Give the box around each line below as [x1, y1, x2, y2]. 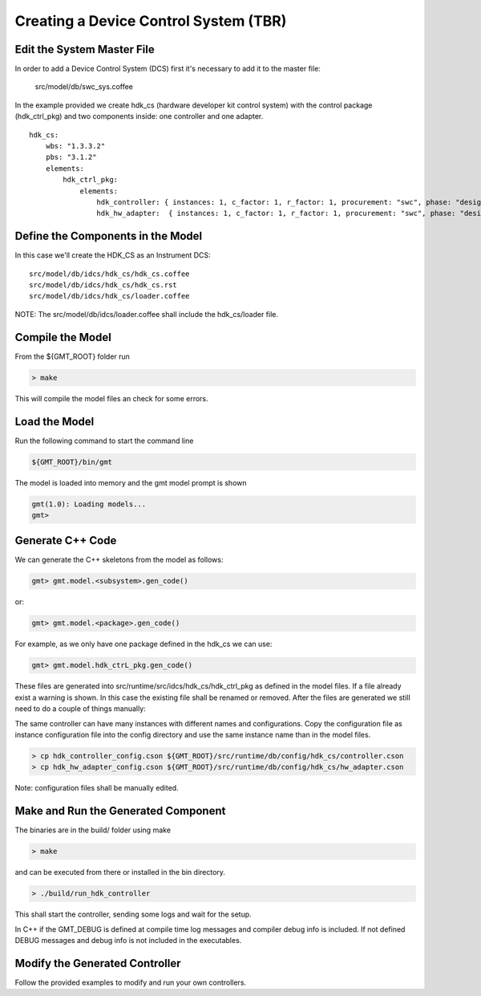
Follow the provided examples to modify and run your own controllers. [14, 978, 247, 987]
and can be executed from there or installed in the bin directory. [14, 868, 226, 877]
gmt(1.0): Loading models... [31, 499, 147, 509]
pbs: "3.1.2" [45, 152, 97, 162]
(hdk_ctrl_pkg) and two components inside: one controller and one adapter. [14, 112, 264, 121]
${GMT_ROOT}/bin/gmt [31, 457, 112, 466]
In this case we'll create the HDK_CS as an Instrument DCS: [14, 250, 212, 260]
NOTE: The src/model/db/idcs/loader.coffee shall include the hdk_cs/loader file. [14, 309, 279, 319]
